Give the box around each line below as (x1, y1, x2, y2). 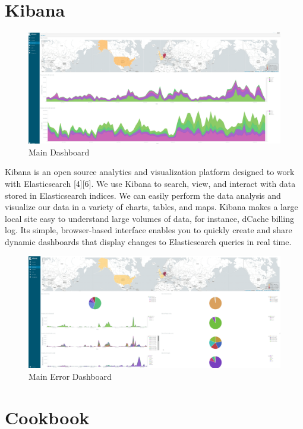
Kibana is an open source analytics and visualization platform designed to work (5, 166, 295, 178)
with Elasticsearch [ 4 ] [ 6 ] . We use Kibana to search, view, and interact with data (5, 177, 296, 190)
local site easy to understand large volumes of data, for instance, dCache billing (5, 212, 295, 224)
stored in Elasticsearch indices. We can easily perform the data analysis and (5, 189, 281, 201)
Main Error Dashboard (29, 370, 112, 383)
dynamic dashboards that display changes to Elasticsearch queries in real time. (5, 236, 292, 248)
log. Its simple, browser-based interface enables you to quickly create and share (5, 224, 292, 236)
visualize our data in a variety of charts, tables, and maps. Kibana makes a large (5, 201, 298, 213)
